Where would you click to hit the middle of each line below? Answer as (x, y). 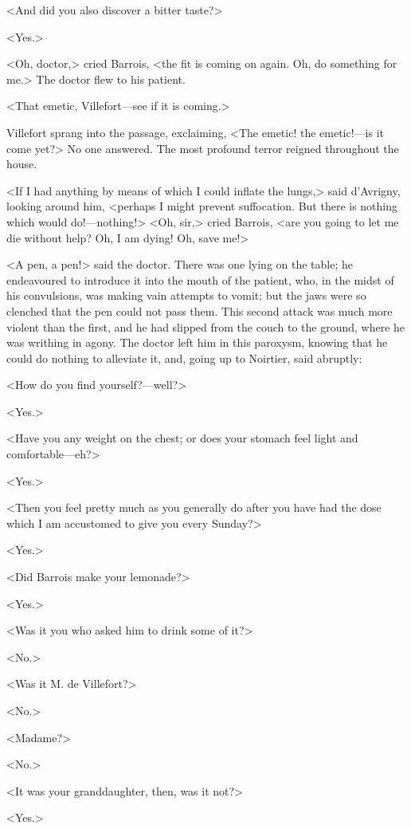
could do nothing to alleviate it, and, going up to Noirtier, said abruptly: (184, 358)
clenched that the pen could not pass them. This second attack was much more (200, 310)
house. (22, 164)
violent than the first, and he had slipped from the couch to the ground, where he (206, 326)
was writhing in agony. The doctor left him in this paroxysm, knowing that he (197, 342)
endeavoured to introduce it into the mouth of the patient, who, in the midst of (200, 279)
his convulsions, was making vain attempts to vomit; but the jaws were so (186, 295)
